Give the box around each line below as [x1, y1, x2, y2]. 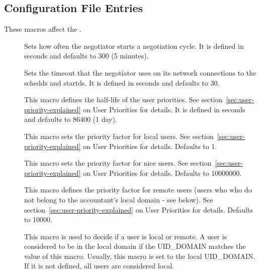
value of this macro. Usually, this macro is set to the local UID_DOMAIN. [24, 250, 255, 261]
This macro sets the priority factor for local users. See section [24, 130, 214, 141]
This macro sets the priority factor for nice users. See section [24, 158, 212, 168]
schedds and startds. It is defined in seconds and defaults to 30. [24, 77, 220, 88]
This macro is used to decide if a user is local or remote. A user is [24, 231, 227, 241]
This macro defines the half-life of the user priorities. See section [24, 94, 223, 105]
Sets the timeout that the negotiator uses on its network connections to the [24, 67, 256, 78]
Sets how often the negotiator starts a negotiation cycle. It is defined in [24, 40, 244, 51]
